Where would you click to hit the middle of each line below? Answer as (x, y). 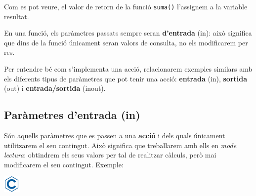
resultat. (17, 16)
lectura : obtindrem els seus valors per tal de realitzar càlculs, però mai (110, 155)
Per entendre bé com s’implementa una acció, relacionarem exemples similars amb (128, 69)
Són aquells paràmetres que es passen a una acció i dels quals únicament (115, 136)
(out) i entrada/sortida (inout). (55, 88)
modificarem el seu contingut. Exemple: (64, 164)
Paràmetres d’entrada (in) (72, 115)
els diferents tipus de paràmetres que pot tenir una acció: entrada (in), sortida (126, 78)
